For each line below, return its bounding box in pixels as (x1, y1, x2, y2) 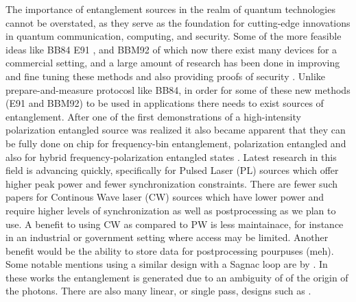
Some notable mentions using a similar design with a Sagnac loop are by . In (5, 257, 328, 271)
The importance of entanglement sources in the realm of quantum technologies (5, 2, 335, 16)
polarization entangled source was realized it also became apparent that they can (5, 123, 346, 137)
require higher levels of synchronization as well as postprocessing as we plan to (5, 203, 336, 217)
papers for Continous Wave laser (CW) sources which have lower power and (5, 190, 324, 204)
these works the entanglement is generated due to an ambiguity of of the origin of (5, 270, 348, 284)
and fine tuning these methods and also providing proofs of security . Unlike (5, 68, 326, 83)
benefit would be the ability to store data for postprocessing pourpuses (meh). (5, 243, 334, 257)
